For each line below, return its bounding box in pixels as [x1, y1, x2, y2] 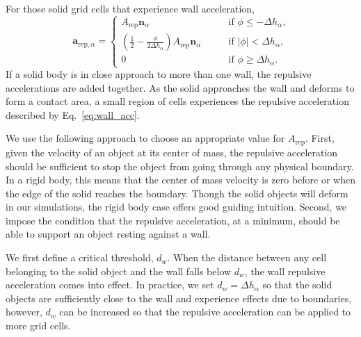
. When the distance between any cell [167, 250, 327, 265]
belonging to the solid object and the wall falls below [6, 263, 232, 278]
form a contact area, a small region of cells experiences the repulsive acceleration [6, 94, 349, 108]
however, [6, 304, 42, 319]
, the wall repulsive [244, 263, 326, 278]
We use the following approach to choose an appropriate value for [6, 131, 285, 145]
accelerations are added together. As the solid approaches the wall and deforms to [6, 80, 355, 94]
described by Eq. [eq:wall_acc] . [6, 107, 140, 122]
